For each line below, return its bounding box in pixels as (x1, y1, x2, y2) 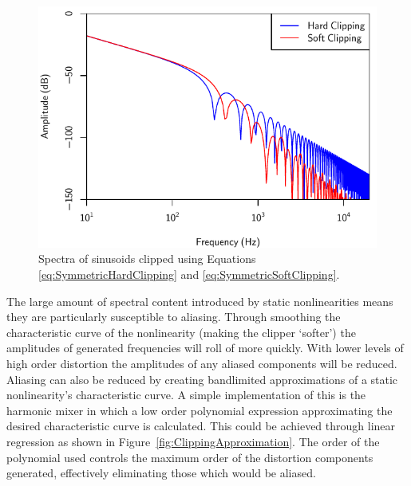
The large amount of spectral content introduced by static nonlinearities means (6, 292, 393, 309)
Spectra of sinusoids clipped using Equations (38, 250, 256, 267)
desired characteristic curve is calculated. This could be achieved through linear (6, 417, 396, 434)
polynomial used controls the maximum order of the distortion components (6, 449, 373, 465)
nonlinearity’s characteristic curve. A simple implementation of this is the (6, 386, 366, 403)
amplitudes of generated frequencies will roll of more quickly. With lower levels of (6, 339, 404, 356)
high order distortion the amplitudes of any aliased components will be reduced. (6, 355, 397, 371)
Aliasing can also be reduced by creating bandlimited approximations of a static (6, 370, 398, 387)
